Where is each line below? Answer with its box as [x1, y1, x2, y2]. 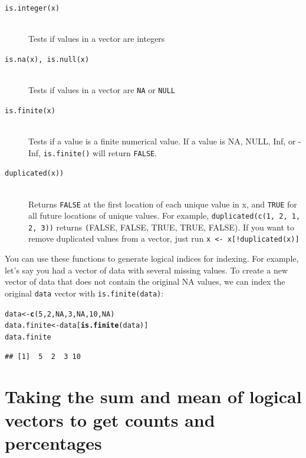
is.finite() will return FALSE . [43, 146, 157, 159]
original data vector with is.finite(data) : [5, 286, 164, 299]
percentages [5, 430, 102, 454]
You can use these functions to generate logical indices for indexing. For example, [5, 252, 299, 265]
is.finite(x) [5, 106, 55, 115]
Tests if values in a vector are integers [28, 32, 165, 45]
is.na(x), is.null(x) [5, 55, 90, 64]
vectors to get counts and [5, 407, 215, 431]
